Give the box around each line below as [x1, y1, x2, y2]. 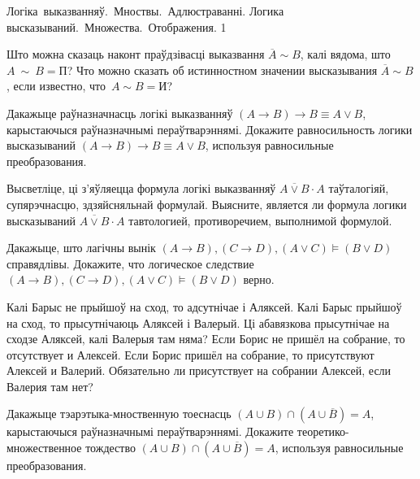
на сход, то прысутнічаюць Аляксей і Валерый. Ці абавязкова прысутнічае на [6, 314, 390, 331]
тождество [85, 439, 136, 456]
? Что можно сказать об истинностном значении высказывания [67, 61, 378, 78]
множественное [6, 439, 82, 456]
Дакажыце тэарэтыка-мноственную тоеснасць [6, 405, 232, 422]
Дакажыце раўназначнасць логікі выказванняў [6, 104, 233, 121]
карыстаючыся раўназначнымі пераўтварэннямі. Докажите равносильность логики [6, 120, 413, 137]
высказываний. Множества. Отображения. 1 [6, 18, 227, 35]
